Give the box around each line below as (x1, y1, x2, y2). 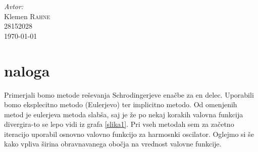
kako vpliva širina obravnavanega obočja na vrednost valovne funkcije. (4, 138, 222, 149)
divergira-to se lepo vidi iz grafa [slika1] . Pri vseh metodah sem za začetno (4, 119, 234, 129)
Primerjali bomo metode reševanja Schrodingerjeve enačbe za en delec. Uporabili (4, 89, 254, 100)
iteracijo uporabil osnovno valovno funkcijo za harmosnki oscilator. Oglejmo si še (4, 128, 254, 139)
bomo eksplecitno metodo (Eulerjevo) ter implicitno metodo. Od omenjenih (4, 99, 237, 110)
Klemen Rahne (4, 11, 50, 21)
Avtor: (4, 1, 24, 11)
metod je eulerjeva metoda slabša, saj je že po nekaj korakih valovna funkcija (4, 109, 243, 119)
